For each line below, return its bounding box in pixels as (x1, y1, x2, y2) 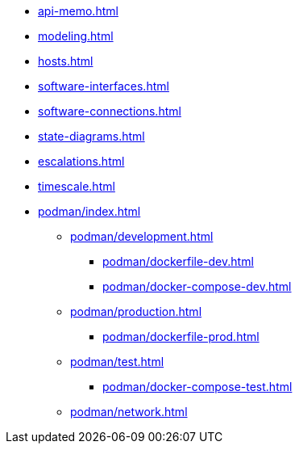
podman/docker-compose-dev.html (102, 280, 292, 293)
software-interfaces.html (38, 79, 169, 93)
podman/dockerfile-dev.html (102, 254, 254, 268)
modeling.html (38, 29, 114, 43)
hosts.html (38, 54, 93, 68)
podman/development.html (70, 229, 214, 243)
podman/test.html (70, 355, 164, 368)
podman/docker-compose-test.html (102, 380, 293, 393)
